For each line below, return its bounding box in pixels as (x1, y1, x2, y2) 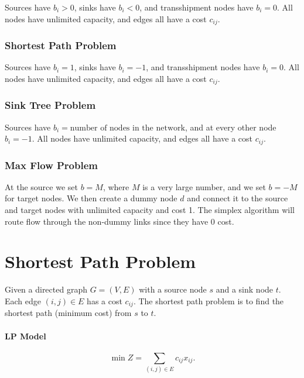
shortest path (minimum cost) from (5, 307, 132, 319)
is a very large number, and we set (142, 180, 266, 193)
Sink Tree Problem (5, 98, 96, 112)
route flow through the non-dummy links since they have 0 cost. (5, 215, 234, 227)
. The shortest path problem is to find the (133, 294, 284, 307)
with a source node (139, 283, 207, 295)
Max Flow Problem (5, 157, 98, 172)
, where (103, 180, 129, 193)
